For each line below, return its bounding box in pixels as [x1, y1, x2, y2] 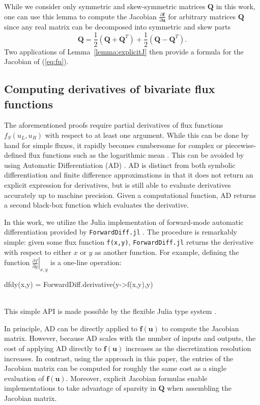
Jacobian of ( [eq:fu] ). [4, 56, 69, 67]
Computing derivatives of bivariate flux [4, 81, 215, 97]
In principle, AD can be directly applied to [4, 323, 138, 333]
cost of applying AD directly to [4, 342, 102, 353]
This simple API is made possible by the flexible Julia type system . [4, 306, 217, 316]
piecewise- [225, 139, 256, 150]
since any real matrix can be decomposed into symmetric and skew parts [4, 21, 230, 32]
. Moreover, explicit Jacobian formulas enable [66, 372, 208, 383]
